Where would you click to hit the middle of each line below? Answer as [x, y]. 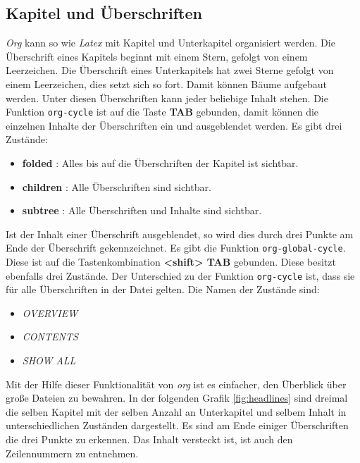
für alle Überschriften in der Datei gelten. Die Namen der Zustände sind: [163, 289]
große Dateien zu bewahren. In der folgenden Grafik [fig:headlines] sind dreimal [177, 398]
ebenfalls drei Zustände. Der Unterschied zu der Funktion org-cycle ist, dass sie [180, 275]
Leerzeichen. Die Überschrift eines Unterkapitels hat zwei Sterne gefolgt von [170, 70]
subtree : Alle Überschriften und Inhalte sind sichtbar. [142, 210]
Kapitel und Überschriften [104, 13]
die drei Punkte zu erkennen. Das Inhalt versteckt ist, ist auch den [149, 439]
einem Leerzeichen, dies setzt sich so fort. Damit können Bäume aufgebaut [166, 84]
